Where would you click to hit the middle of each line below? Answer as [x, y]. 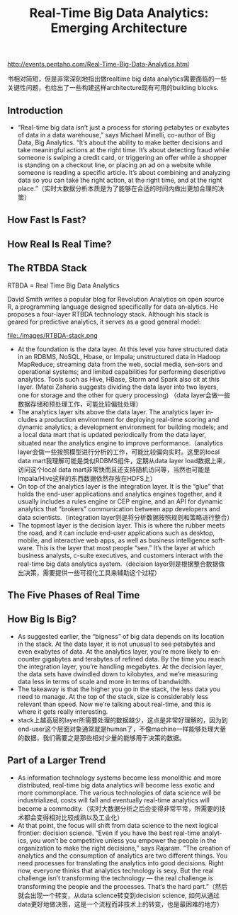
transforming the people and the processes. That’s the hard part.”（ [116, 886]
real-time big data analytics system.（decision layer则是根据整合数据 [118, 564]
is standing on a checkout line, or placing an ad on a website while [114, 165]
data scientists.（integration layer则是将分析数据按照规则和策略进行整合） [125, 517]
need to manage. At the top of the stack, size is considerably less [113, 696]
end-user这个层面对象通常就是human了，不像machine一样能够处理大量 [122, 729]
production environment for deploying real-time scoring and [132, 419]
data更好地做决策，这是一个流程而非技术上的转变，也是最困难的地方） [120, 904]
